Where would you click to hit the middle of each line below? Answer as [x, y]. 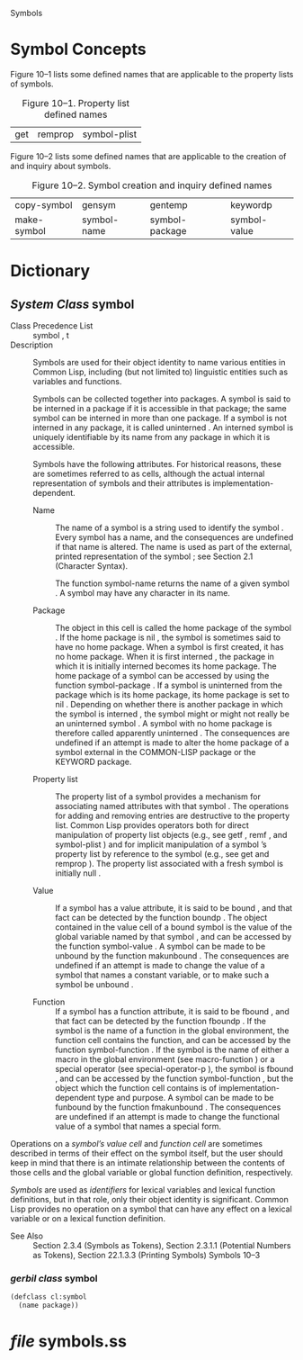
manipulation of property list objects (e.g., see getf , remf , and [171, 834]
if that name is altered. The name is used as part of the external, [174, 546]
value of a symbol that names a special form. [138, 1126]
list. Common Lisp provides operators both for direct [152, 825]
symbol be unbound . [94, 984]
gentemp [169, 204]
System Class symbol [72, 304]
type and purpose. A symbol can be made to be [186, 1097]
